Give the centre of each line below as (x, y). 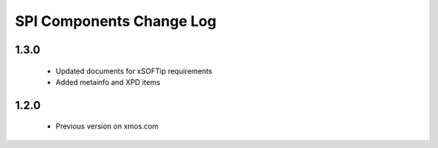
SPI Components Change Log (116, 21)
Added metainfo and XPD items (108, 82)
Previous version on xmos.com (107, 126)
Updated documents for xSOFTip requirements (134, 71)
